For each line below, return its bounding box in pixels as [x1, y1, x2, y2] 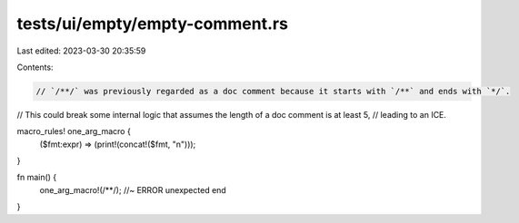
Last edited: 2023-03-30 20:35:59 [16, 45, 146, 56]
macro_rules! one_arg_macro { [16, 126, 131, 137]
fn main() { [16, 172, 57, 183]
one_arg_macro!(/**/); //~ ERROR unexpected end [39, 184, 226, 195]
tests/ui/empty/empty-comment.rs [16, 14, 288, 34]
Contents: [16, 62, 54, 73]
